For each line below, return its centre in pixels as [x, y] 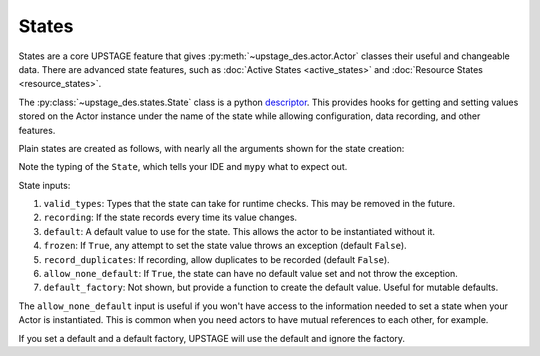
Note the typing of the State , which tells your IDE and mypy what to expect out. [183, 167]
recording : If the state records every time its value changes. [170, 217]
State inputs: [44, 185]
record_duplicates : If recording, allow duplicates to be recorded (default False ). [216, 259]
